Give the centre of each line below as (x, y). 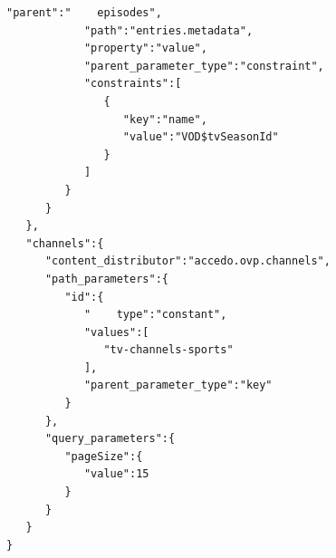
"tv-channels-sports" (168, 350)
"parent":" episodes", (84, 13)
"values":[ (116, 332)
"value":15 (116, 474)
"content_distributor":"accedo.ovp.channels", (187, 261)
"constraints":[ (133, 84)
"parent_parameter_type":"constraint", (204, 66)
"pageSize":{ (104, 456)
